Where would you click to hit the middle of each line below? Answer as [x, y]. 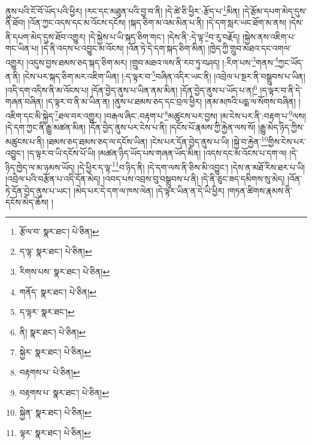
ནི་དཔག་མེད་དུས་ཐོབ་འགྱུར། [46, 36]
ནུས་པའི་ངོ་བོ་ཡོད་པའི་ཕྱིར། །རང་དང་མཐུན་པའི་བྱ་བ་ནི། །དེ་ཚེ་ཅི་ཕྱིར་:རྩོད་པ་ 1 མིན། [123, 10]
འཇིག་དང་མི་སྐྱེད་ [30, 115]
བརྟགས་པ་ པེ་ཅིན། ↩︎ [50, 372]
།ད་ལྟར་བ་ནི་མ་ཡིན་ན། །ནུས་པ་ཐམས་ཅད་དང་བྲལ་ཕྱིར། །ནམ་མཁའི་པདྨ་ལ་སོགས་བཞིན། [171, 102]
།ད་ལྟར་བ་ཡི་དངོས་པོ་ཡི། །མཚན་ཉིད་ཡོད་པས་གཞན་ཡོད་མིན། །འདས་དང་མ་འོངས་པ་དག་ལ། [157, 153]
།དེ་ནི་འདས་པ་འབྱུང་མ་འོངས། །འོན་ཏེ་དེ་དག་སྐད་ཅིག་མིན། [123, 48]
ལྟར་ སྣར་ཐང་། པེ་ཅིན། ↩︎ [55, 432]
